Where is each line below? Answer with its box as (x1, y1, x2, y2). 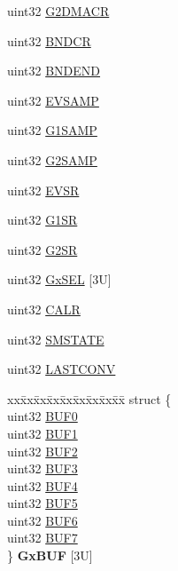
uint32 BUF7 (7, 528, 78, 547)
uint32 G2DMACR (7, 2, 110, 20)
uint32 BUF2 (7, 441, 78, 460)
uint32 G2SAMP (7, 150, 97, 169)
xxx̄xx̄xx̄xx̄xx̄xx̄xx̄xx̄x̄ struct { (7, 389, 172, 408)
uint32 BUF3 (7, 459, 78, 478)
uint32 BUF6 (7, 511, 78, 529)
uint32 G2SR (7, 240, 78, 258)
